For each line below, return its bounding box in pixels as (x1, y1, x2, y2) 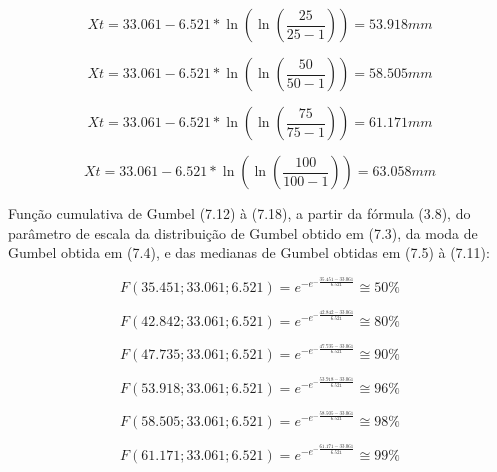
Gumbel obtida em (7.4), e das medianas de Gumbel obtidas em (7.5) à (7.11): (8, 242, 490, 263)
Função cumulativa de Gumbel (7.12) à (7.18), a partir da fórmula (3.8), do (8, 203, 471, 223)
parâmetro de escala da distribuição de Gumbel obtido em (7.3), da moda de (8, 222, 478, 243)
